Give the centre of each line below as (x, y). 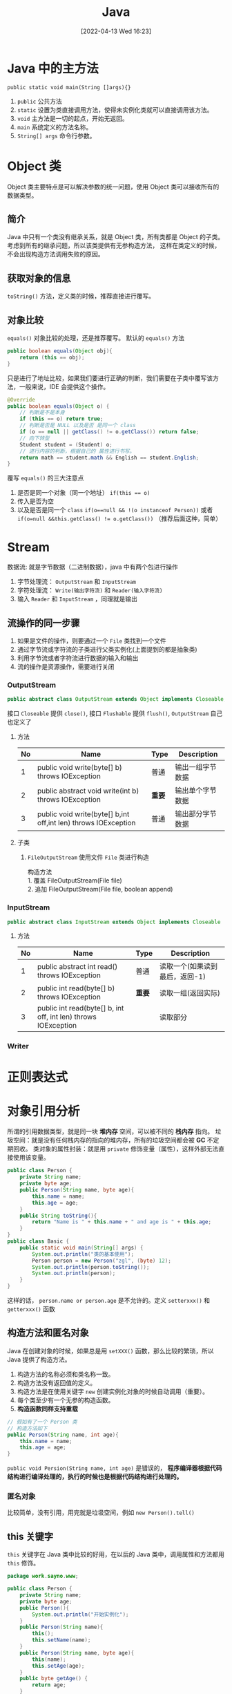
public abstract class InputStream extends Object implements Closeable (114, 922)
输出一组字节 (196, 767)
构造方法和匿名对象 (48, 1333)
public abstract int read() (77, 967)
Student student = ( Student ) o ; (66, 444)
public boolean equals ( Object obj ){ (60, 351)
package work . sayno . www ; (43, 1577)
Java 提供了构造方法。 (39, 1359)
